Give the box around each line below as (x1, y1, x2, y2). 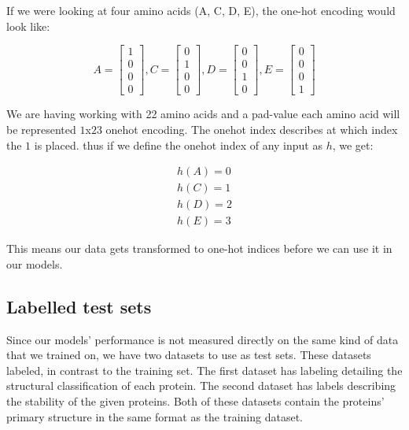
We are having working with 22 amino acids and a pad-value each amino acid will (6, 106, 400, 122)
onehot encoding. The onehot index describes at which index (105, 120, 398, 137)
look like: (6, 17, 50, 34)
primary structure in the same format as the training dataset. (6, 408, 303, 424)
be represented (6, 120, 76, 137)
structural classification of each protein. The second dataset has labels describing (6, 377, 396, 394)
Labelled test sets (6, 294, 152, 318)
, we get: (332, 136, 374, 153)
